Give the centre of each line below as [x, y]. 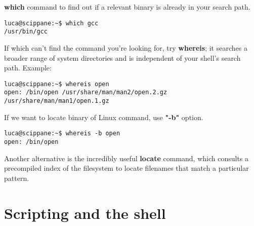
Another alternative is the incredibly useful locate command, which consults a [126, 158]
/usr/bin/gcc [26, 32]
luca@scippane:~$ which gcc [51, 23]
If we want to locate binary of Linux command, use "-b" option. [104, 117]
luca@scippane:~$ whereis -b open [62, 134]
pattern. [17, 178]
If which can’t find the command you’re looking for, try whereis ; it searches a [126, 47]
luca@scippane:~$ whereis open [57, 84]
